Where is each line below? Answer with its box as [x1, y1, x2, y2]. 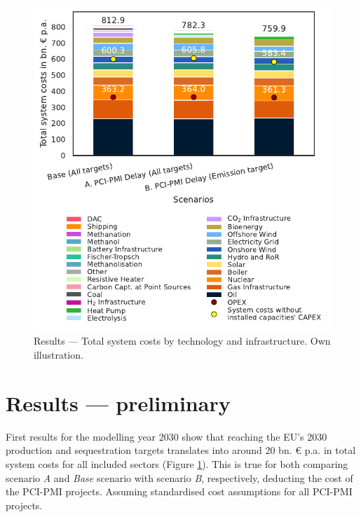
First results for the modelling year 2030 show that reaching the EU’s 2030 [6, 429, 327, 443]
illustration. [34, 347, 83, 362]
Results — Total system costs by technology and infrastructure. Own [34, 333, 331, 348]
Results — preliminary [6, 388, 231, 417]
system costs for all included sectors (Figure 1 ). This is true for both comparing [6, 456, 348, 471]
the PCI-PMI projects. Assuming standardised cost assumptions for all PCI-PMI [6, 484, 353, 499]
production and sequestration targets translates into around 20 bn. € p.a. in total [6, 443, 356, 457]
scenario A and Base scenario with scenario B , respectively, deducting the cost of [6, 470, 353, 485]
